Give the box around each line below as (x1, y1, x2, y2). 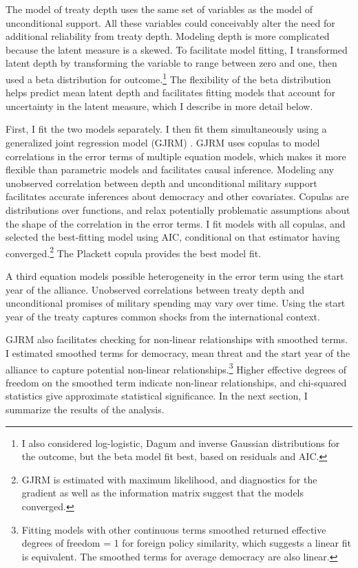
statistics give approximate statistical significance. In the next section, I (6, 389, 308, 403)
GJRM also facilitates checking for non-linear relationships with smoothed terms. (6, 332, 348, 347)
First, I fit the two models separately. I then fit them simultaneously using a (6, 122, 327, 136)
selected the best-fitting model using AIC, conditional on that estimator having (6, 230, 340, 244)
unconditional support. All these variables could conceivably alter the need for (6, 15, 335, 30)
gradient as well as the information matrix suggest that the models (21, 485, 304, 500)
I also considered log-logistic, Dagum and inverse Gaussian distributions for (21, 435, 340, 450)
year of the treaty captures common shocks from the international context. (6, 309, 320, 323)
